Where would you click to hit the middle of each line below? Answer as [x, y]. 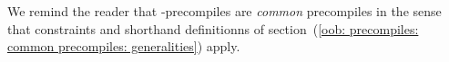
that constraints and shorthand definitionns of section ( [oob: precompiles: [213, 28]
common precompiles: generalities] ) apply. [124, 46]
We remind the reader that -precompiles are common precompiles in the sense [224, 11]
